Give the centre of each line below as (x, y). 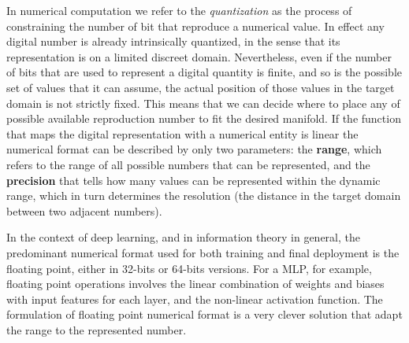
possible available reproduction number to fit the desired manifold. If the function (204, 118)
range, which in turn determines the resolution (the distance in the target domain (204, 195)
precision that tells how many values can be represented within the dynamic (193, 180)
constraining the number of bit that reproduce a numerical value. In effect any (195, 26)
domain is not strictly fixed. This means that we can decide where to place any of (203, 103)
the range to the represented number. (97, 329)
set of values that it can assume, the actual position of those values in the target (201, 87)
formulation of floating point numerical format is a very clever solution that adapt (204, 314)
